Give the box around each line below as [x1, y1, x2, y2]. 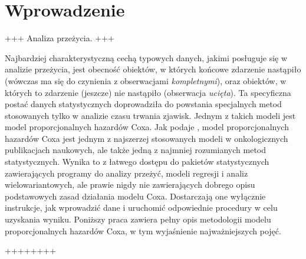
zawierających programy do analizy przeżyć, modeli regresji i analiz [5, 167, 248, 179]
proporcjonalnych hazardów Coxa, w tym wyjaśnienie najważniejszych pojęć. [5, 224, 281, 237]
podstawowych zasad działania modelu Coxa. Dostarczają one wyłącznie [5, 190, 266, 202]
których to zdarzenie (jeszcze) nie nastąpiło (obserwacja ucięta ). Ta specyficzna [5, 86, 291, 98]
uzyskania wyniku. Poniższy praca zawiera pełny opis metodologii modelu [5, 213, 271, 225]
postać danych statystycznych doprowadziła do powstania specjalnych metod [5, 98, 282, 110]
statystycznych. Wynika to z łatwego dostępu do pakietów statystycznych [5, 155, 269, 168]
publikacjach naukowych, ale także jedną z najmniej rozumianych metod [5, 144, 266, 156]
